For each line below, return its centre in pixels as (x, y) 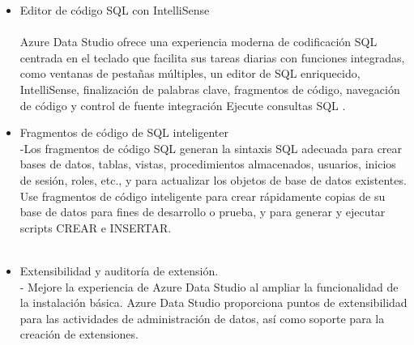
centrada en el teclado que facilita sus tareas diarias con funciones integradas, (212, 57)
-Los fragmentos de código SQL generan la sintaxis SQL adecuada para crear (211, 148)
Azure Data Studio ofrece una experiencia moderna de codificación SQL (198, 42)
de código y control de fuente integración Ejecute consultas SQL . (183, 105)
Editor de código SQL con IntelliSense (115, 10)
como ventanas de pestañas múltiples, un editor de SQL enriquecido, (190, 73)
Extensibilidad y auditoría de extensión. (119, 270)
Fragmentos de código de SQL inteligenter (124, 132)
